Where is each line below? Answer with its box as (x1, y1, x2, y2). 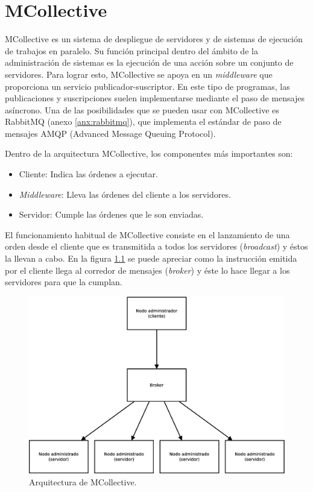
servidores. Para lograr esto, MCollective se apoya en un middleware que (5, 68, 273, 80)
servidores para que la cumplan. (5, 276, 122, 288)
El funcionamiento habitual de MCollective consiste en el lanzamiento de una (5, 228, 290, 241)
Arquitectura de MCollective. (29, 475, 137, 488)
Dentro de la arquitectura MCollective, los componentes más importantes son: (5, 147, 293, 160)
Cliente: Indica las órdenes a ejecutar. (19, 168, 158, 180)
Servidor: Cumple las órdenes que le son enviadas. (19, 208, 204, 221)
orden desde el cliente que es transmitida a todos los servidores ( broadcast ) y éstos (5, 240, 308, 253)
